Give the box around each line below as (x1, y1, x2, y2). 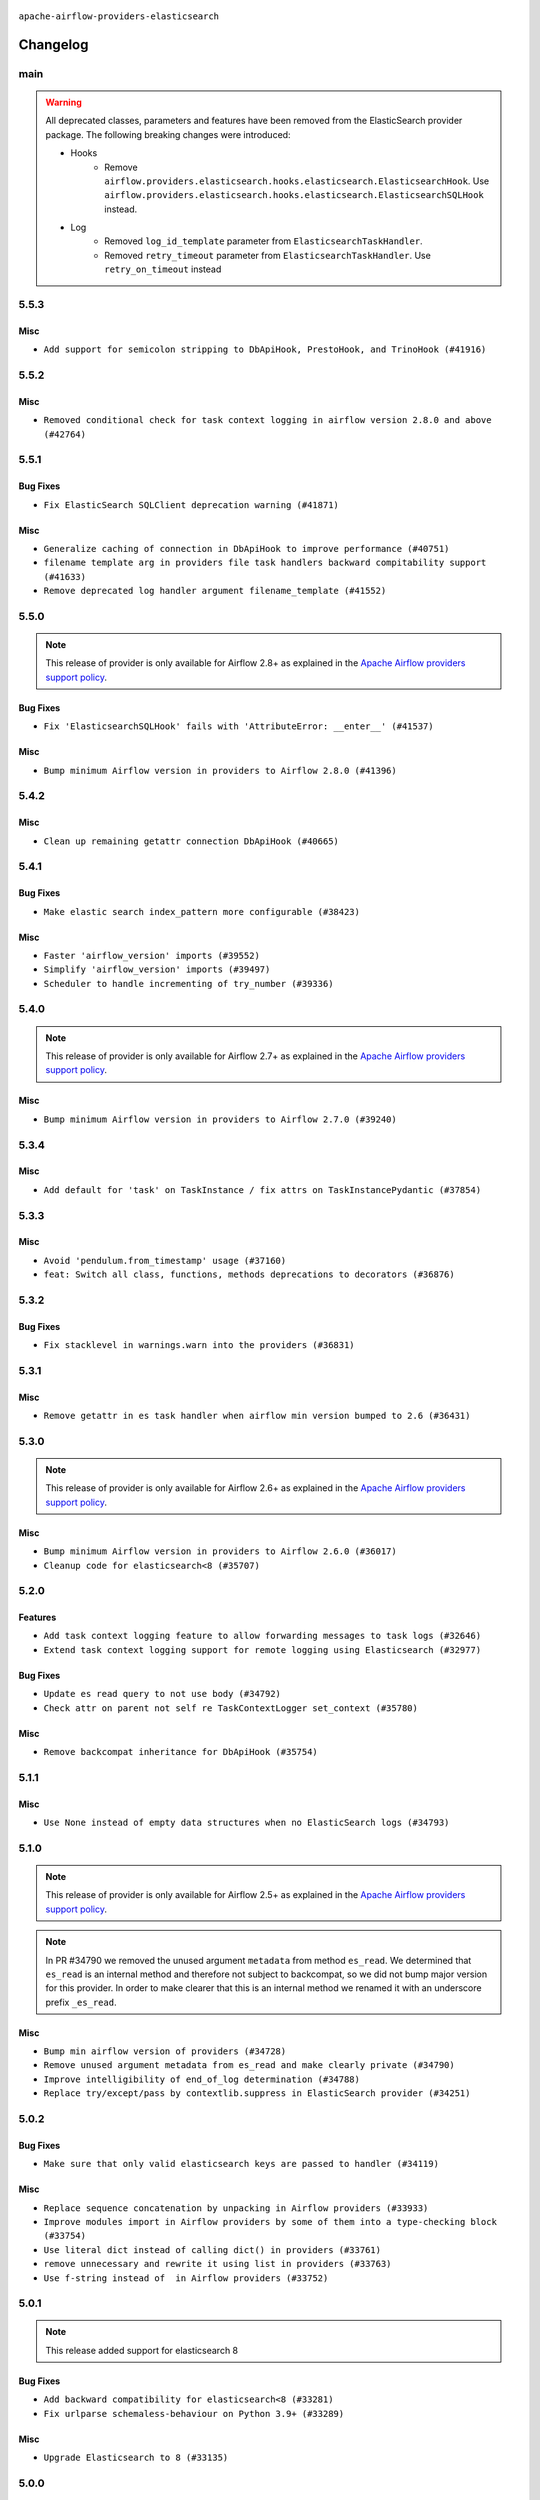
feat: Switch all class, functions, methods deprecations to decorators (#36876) (43, 1269, 455, 1280)
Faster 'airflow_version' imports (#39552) (43, 950, 260, 961)
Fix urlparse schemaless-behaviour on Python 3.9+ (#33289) (43, 2408, 345, 2419)
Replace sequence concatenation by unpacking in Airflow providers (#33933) (43, 2202, 429, 2214)
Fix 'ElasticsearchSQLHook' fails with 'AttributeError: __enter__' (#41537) (43, 721, 434, 732)
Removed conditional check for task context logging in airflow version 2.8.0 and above (43, 415, 492, 426)
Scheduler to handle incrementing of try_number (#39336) (43, 978, 334, 989)
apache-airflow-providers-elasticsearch (18, 11, 220, 22)
